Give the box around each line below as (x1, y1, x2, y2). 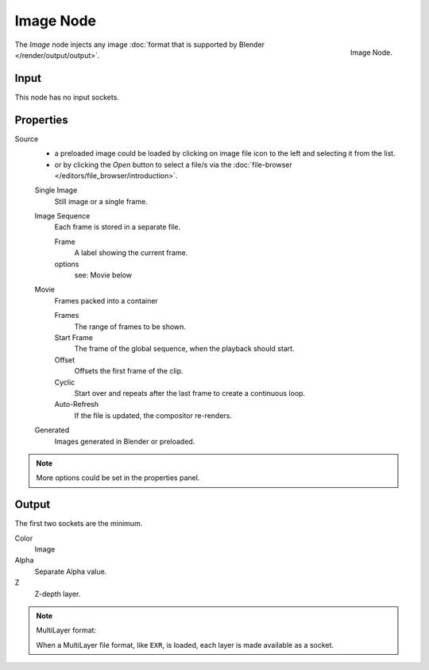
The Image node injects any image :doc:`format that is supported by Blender (14, 40, 265, 49)
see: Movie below (74, 270, 133, 280)
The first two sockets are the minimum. (14, 519, 143, 529)
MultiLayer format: (36, 625, 97, 635)
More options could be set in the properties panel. (36, 473, 200, 482)
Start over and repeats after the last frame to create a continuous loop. (74, 388, 306, 397)
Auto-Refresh (54, 400, 99, 409)
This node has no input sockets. (14, 92, 119, 102)
